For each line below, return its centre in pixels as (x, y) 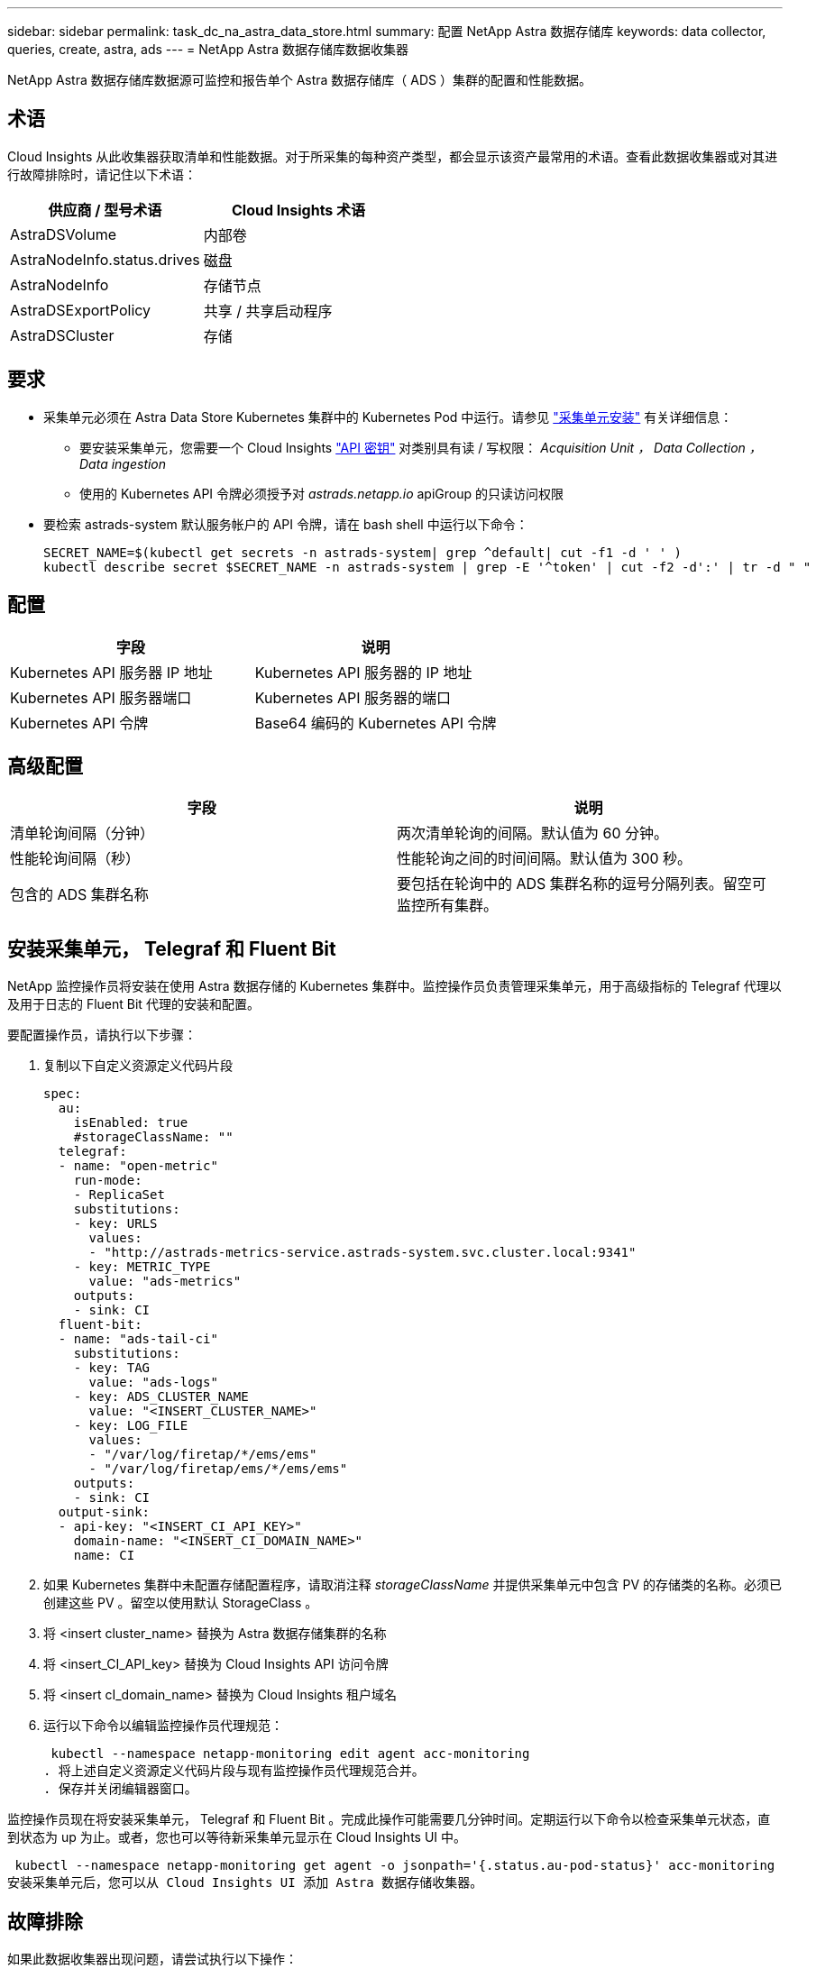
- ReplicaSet (119, 1195)
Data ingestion (123, 463)
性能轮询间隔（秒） (75, 859)
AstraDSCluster (62, 335)
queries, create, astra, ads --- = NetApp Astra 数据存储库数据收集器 (208, 49)
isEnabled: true (131, 1123)
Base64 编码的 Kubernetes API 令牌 (376, 723)
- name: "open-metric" (138, 1166)
